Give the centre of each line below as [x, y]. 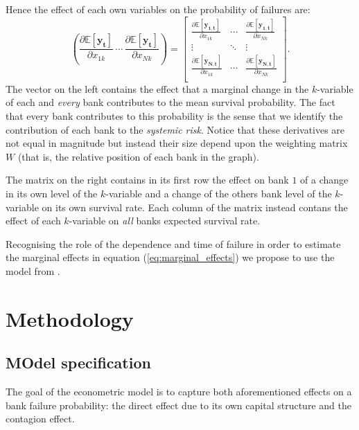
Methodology [70, 318]
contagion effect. [40, 419]
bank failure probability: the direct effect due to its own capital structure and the [178, 405]
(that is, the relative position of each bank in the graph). [138, 156]
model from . [33, 270]
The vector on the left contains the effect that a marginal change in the [157, 88]
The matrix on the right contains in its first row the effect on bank [147, 180]
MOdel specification [78, 362]
